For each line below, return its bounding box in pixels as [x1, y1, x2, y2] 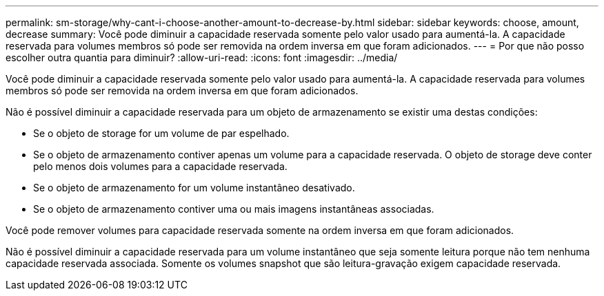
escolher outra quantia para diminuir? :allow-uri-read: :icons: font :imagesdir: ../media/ [6, 52, 398, 63]
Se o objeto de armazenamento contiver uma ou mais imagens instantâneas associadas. [33, 203, 434, 215]
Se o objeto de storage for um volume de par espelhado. [33, 127, 290, 139]
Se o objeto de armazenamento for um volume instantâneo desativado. [33, 182, 355, 193]
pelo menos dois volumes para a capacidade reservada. [33, 160, 288, 172]
